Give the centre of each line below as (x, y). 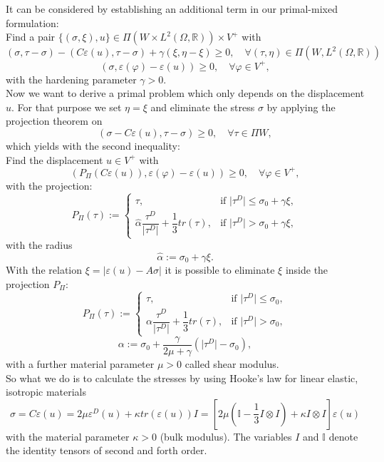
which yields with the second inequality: (93, 146)
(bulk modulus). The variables (226, 436)
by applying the (301, 107)
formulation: (32, 22)
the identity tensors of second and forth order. (107, 450)
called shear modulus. (232, 363)
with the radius (39, 245)
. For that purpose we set (67, 107)
